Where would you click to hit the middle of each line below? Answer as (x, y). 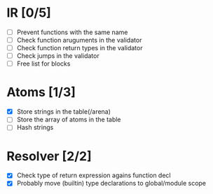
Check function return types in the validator (80, 48)
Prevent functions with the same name (72, 32)
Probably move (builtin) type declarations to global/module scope (111, 184)
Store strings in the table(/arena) (64, 112)
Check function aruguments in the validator (79, 40)
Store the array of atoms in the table (69, 119)
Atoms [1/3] (41, 92)
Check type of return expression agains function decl (94, 175)
